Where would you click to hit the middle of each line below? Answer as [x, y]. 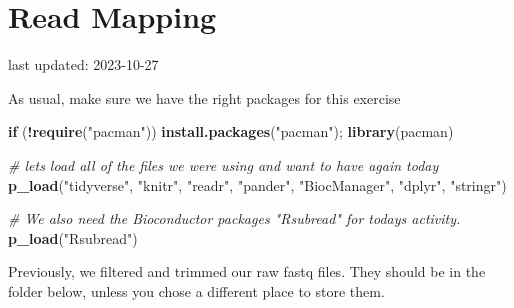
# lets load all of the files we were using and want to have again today [223, 164]
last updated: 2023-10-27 [83, 64]
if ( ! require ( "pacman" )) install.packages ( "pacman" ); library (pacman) [231, 131]
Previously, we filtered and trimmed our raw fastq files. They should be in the [247, 271]
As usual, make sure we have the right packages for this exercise [204, 97]
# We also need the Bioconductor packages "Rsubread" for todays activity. [234, 218]
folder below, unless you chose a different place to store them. [196, 290]
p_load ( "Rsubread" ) [73, 237]
